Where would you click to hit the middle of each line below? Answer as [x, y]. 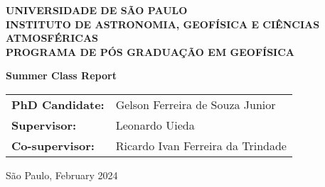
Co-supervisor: [53, 145]
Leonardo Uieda [155, 125]
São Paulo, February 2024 [62, 175]
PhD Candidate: [58, 104]
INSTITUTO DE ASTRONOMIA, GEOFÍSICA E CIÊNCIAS [163, 24]
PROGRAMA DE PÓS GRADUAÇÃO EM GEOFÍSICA [150, 51]
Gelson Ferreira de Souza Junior [196, 104]
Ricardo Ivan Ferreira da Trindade [201, 145]
